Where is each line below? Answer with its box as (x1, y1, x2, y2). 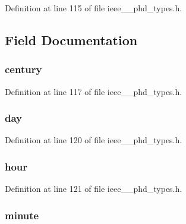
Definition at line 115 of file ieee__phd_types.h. (5, 2, 182, 14)
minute (5, 207, 39, 222)
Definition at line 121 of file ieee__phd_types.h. (5, 182, 182, 195)
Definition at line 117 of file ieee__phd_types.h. (5, 85, 182, 97)
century (5, 62, 42, 77)
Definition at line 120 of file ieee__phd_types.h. (5, 134, 182, 146)
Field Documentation (5, 30, 138, 49)
